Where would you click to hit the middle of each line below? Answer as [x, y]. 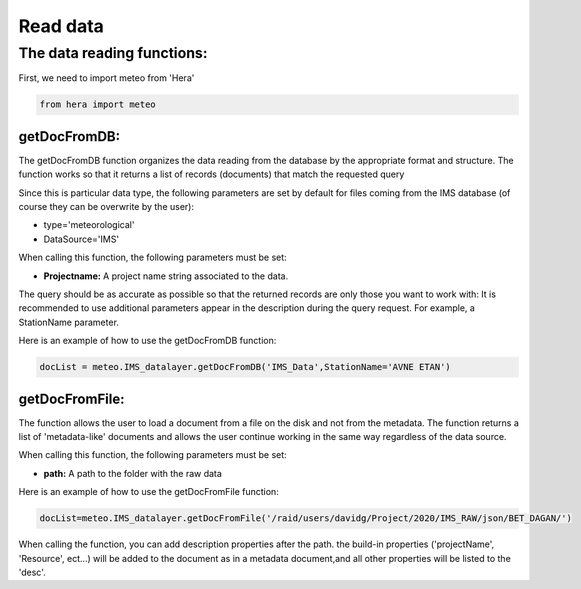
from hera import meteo [98, 104]
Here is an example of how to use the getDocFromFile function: [148, 492]
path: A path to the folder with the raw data [132, 473]
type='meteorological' [89, 225]
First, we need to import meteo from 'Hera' [106, 78]
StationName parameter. [69, 322]
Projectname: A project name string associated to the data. [166, 276]
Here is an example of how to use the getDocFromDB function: [147, 341]
